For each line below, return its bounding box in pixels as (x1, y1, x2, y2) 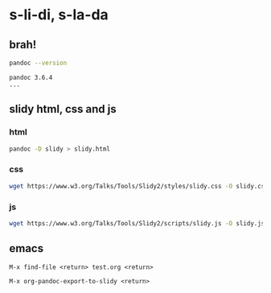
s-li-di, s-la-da (9, 6, 109, 24)
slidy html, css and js (9, 102, 117, 116)
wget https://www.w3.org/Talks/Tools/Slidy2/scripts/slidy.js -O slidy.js (9, 219, 265, 227)
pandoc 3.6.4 (9, 73, 53, 81)
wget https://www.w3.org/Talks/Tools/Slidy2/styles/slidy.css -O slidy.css (9, 182, 269, 190)
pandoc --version (9, 59, 68, 67)
